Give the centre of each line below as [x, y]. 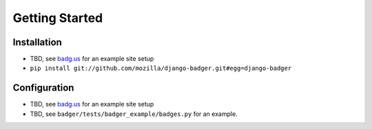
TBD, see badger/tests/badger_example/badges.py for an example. [134, 114]
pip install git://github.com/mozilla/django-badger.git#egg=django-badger [161, 68]
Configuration [43, 88]
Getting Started [58, 18]
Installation [37, 42]
